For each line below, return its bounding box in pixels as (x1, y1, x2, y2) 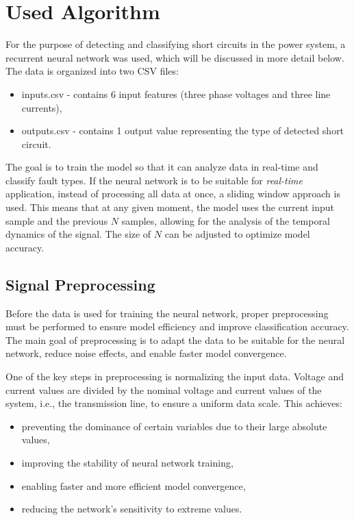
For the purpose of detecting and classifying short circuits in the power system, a (5, 37, 346, 51)
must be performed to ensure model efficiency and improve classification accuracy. (5, 319, 349, 334)
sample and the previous (5, 213, 108, 227)
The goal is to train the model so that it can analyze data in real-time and (5, 160, 318, 174)
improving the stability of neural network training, (21, 455, 233, 469)
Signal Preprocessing (5, 273, 155, 295)
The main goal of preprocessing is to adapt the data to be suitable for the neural (5, 332, 345, 347)
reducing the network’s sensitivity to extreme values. (21, 502, 242, 516)
